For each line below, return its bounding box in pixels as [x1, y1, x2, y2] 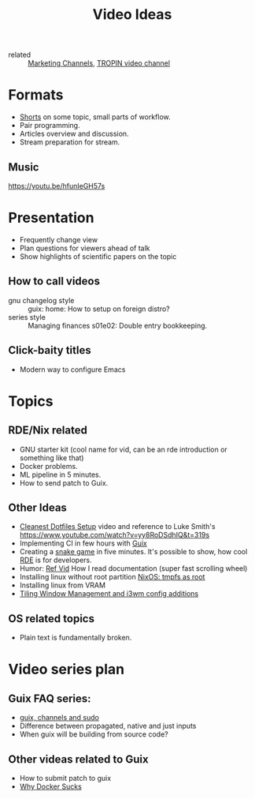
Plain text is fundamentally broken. [19, 633, 132, 643]
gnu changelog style [8, 295, 75, 305]
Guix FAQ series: [8, 692, 92, 705]
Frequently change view [19, 234, 98, 244]
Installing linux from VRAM [19, 580, 106, 590]
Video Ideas [92, 6, 172, 24]
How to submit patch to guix [19, 773, 112, 782]
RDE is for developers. [19, 555, 92, 565]
